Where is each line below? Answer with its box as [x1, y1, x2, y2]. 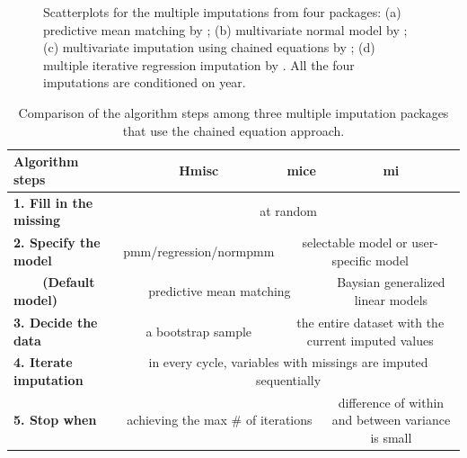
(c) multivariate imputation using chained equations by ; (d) [43, 38, 375, 57]
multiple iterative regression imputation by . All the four [43, 55, 355, 74]
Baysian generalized [337, 273, 445, 292]
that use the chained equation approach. [122, 121, 345, 139]
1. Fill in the [13, 193, 93, 211]
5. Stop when [13, 410, 97, 429]
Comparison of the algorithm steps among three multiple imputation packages [18, 103, 449, 121]
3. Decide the [13, 312, 98, 331]
